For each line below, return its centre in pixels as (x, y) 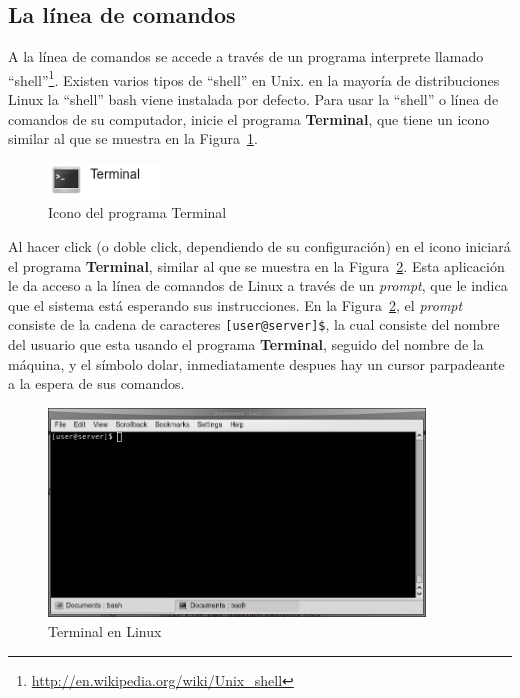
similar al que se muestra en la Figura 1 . (133, 138)
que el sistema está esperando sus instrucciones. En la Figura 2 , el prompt (235, 304)
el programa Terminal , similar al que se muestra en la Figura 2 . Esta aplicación (256, 265)
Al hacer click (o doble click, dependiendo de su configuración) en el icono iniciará (259, 245)
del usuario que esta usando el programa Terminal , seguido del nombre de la (246, 343)
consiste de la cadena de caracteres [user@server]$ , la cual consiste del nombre (254, 324)
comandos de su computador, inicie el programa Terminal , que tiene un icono (249, 118)
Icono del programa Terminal (137, 212)
